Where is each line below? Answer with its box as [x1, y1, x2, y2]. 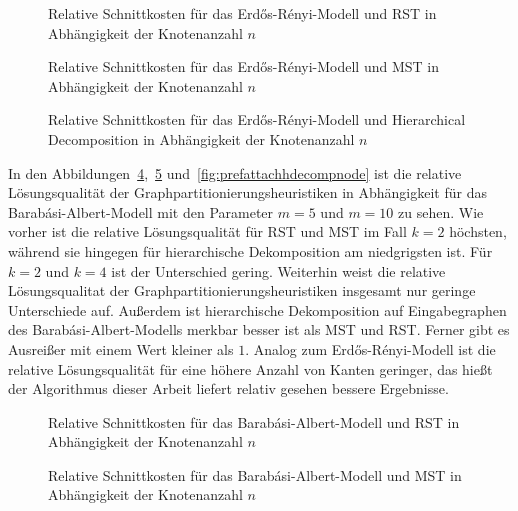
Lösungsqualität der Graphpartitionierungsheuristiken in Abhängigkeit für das [8, 182, 487, 203]
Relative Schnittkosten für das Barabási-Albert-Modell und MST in [48, 464, 462, 485]
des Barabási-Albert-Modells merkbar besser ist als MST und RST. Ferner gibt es [8, 319, 510, 340]
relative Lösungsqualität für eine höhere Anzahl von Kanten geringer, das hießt [8, 358, 493, 379]
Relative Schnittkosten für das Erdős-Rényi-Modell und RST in [48, 3, 437, 23]
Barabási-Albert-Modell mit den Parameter [8, 201, 274, 222]
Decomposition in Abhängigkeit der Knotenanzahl [48, 128, 355, 149]
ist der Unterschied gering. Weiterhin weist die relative [111, 260, 446, 281]
